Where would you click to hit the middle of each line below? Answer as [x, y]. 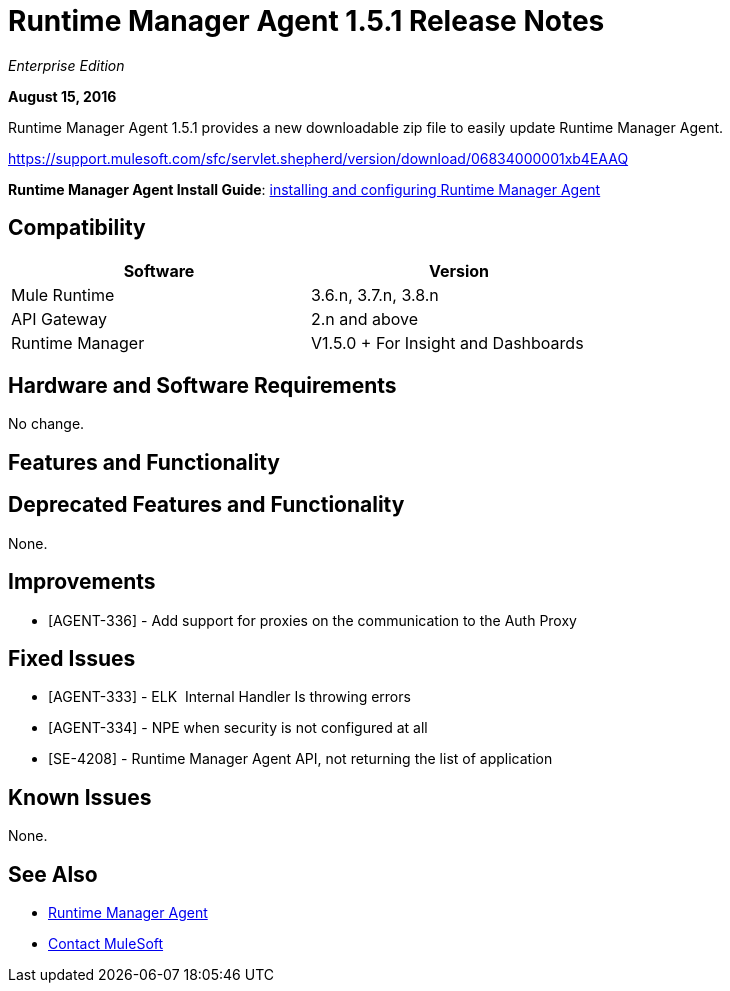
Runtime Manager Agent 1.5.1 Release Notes [306, 21]
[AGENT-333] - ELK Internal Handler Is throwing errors [229, 697]
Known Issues [80, 797]
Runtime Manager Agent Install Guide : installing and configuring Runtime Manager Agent [304, 189]
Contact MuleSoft [106, 944]
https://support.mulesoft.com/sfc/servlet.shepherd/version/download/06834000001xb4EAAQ [318, 158]
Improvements [82, 582]
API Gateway [59, 318]
